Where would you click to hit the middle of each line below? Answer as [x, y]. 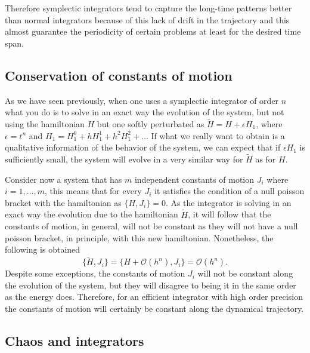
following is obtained [43, 249]
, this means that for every [93, 191]
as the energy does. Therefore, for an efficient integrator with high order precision [154, 297]
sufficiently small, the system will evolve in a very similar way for [124, 159]
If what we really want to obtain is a [218, 135]
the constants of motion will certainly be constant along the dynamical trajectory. [154, 308]
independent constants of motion [194, 179]
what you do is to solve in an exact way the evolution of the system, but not [145, 112]
